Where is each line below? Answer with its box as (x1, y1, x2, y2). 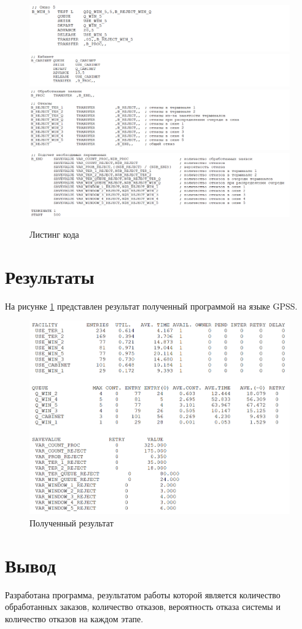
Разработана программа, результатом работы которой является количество (5, 588, 281, 601)
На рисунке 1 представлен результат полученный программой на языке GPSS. (5, 299, 298, 312)
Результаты (5, 264, 95, 289)
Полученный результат (29, 516, 114, 529)
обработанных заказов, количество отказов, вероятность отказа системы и (5, 600, 281, 613)
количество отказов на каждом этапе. (5, 612, 144, 625)
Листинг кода (29, 228, 79, 241)
